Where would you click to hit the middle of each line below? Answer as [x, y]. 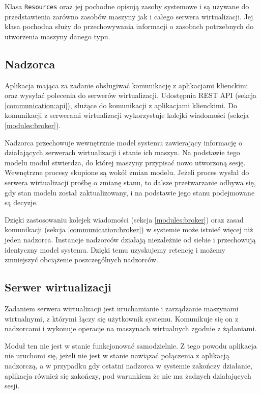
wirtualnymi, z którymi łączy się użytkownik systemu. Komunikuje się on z [122, 318]
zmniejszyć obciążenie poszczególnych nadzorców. [81, 260]
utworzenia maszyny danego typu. [57, 36]
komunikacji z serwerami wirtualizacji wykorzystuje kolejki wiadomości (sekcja [127, 115]
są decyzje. [21, 202]
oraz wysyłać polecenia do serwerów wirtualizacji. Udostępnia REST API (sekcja [130, 95]
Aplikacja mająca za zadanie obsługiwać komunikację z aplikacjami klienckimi [126, 85]
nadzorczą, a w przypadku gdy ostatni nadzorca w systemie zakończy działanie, [128, 365]
